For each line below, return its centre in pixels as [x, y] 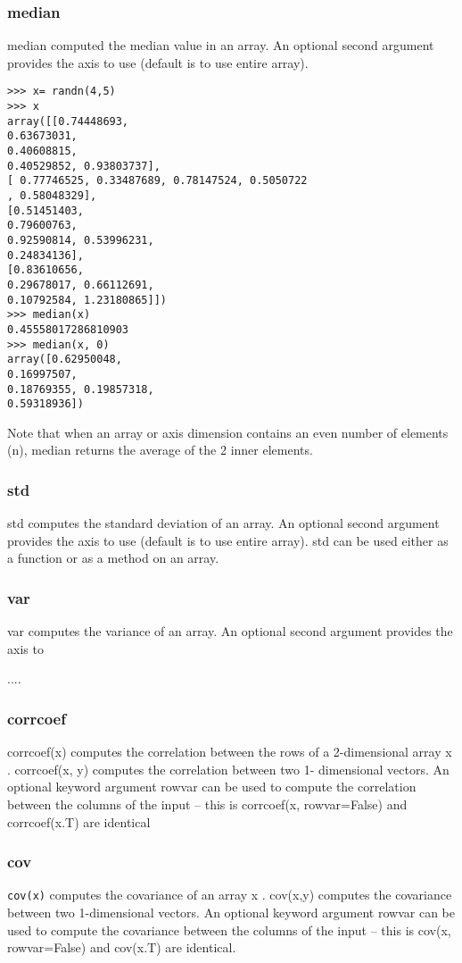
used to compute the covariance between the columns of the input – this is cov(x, [229, 930]
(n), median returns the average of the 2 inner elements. [160, 450]
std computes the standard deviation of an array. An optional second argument [223, 523]
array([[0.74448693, [68, 121]
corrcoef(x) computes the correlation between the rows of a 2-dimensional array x [230, 752]
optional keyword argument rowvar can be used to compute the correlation [212, 787]
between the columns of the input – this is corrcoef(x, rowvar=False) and [207, 804]
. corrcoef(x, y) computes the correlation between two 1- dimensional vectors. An [228, 769]
